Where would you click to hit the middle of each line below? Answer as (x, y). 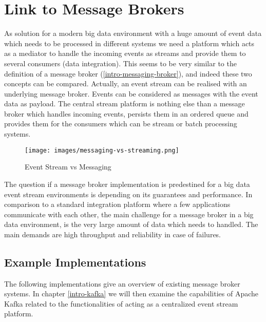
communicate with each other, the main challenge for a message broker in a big (129, 214)
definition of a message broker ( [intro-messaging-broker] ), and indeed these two (128, 73)
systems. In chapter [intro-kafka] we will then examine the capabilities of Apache (131, 293)
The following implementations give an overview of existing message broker (122, 283)
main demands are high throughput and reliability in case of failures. (113, 234)
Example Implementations (75, 262)
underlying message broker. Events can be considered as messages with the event (131, 93)
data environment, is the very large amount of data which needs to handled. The (131, 224)
